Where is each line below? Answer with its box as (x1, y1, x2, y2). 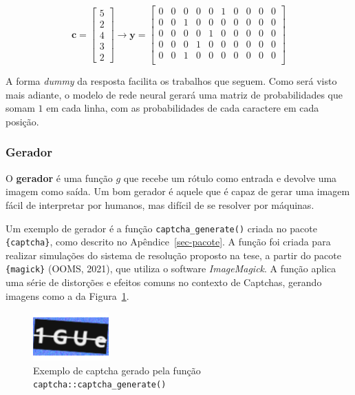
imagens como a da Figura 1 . (6, 288, 129, 303)
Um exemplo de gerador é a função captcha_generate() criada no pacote (6, 221, 317, 235)
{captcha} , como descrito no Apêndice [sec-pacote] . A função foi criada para (6, 234, 331, 249)
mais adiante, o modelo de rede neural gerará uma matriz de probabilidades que (6, 87, 343, 101)
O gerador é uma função (6, 170, 113, 185)
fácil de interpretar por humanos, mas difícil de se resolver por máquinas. (6, 197, 314, 212)
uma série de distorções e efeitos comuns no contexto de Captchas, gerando (6, 275, 322, 290)
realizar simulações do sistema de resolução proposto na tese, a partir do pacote (6, 247, 341, 262)
